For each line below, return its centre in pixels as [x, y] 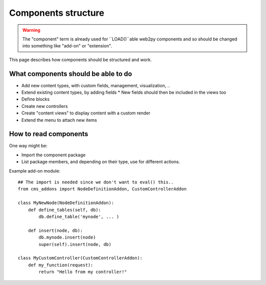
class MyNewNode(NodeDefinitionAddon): [66, 203]
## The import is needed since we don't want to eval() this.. [96, 182]
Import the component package [53, 155]
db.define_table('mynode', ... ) [79, 217]
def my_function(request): [61, 265]
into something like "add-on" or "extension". [67, 46]
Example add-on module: [35, 171]
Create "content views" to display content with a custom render [86, 113]
